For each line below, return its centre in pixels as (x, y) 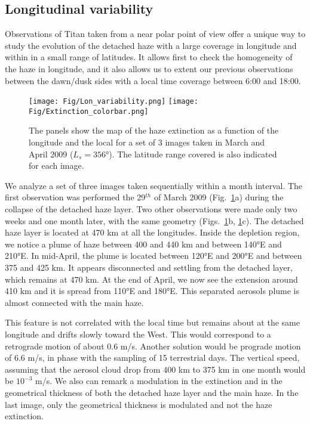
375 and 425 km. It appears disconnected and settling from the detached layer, (149, 267)
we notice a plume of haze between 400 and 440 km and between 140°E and (143, 244)
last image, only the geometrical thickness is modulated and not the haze (139, 404)
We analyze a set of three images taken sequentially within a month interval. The (154, 185)
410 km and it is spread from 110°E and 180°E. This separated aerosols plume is (152, 291)
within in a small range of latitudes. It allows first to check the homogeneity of (149, 57)
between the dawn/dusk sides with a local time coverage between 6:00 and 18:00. (153, 80)
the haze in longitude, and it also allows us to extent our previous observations (149, 68)
